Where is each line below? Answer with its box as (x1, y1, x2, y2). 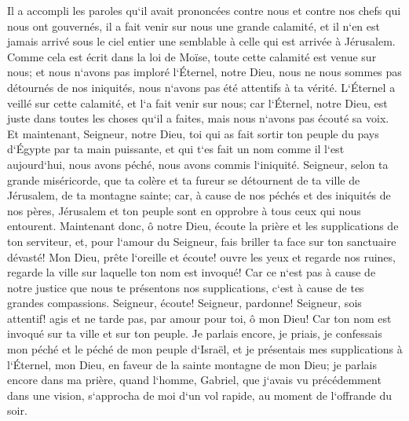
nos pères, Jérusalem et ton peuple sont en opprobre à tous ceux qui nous (7, 202, 361, 218)
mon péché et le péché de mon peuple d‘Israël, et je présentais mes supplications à (7, 341, 403, 357)
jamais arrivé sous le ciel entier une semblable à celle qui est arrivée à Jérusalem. (7, 33, 396, 49)
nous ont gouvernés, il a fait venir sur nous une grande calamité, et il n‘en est (7, 17, 380, 34)
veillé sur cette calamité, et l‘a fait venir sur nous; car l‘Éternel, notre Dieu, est (7, 94, 388, 111)
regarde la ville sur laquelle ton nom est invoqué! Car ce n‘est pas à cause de (7, 264, 376, 280)
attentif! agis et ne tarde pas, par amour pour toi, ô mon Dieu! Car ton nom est (7, 309, 392, 326)
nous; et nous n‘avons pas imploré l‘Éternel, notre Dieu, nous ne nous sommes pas (7, 64, 402, 80)
